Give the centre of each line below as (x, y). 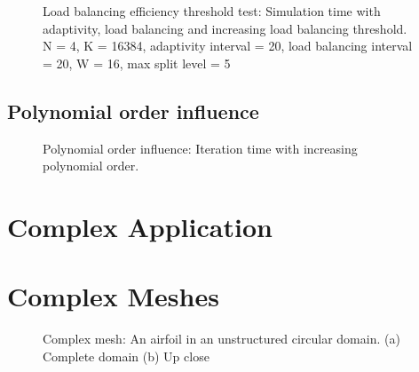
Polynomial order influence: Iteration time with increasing (200, 148)
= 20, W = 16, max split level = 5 (137, 63)
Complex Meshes (113, 296)
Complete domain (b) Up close (126, 356)
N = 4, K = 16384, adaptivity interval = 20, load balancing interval (228, 46)
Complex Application (140, 226)
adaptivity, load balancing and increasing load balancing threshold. (225, 28)
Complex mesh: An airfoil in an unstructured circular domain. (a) (221, 339)
